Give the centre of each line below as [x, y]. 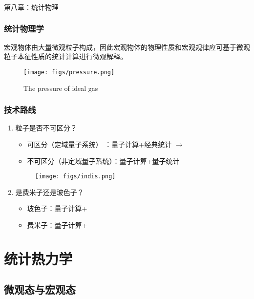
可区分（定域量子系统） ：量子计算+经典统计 [99, 144]
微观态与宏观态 [40, 289]
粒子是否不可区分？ [46, 128]
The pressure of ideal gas [61, 88]
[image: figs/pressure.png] [69, 72]
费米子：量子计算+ [57, 225]
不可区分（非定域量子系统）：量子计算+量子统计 [103, 160]
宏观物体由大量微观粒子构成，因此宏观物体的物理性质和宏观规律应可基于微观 [127, 47]
